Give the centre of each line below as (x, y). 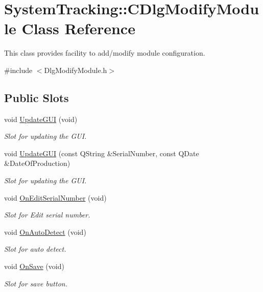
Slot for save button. (36, 283)
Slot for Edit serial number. (47, 215)
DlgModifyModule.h (76, 70)
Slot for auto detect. (35, 249)
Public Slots (37, 97)
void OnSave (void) (34, 266)
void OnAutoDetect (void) (45, 232)
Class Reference (78, 28)
